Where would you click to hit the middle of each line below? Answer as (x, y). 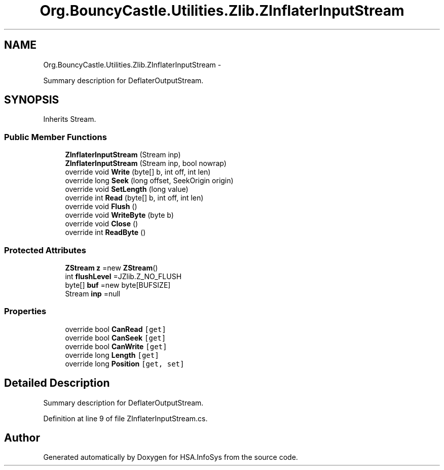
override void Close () (102, 224)
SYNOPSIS (32, 100)
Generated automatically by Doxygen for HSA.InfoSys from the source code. (171, 457)
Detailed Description (57, 383)
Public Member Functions (55, 137)
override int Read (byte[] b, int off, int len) (134, 198)
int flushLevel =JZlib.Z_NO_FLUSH (123, 276)
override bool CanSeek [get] (116, 338)
